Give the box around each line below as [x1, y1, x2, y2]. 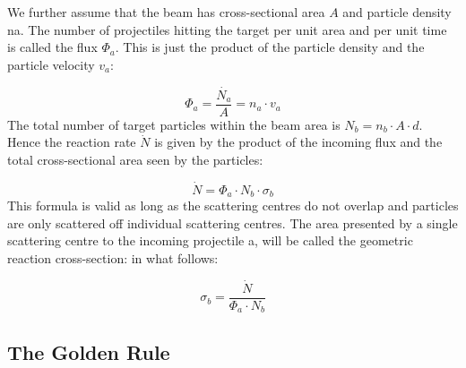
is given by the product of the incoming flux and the [154, 133, 443, 151]
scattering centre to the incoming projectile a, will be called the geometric [7, 231, 413, 250]
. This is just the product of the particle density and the [115, 38, 425, 56]
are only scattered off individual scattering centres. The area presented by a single [7, 213, 458, 232]
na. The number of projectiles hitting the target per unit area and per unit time [7, 20, 447, 39]
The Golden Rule [7, 338, 170, 365]
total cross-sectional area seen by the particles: [7, 150, 263, 168]
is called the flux [7, 38, 98, 56]
